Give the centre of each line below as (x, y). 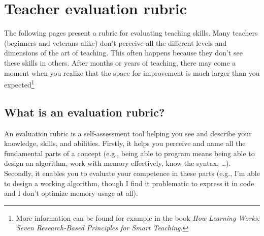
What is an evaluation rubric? (85, 112)
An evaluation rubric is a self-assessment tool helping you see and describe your (128, 133)
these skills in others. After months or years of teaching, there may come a (120, 62)
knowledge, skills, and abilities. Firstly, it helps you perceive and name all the (125, 143)
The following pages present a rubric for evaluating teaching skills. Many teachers (131, 33)
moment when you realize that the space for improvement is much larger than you (132, 72)
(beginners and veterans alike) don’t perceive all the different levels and (115, 42)
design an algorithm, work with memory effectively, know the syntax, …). (118, 163)
